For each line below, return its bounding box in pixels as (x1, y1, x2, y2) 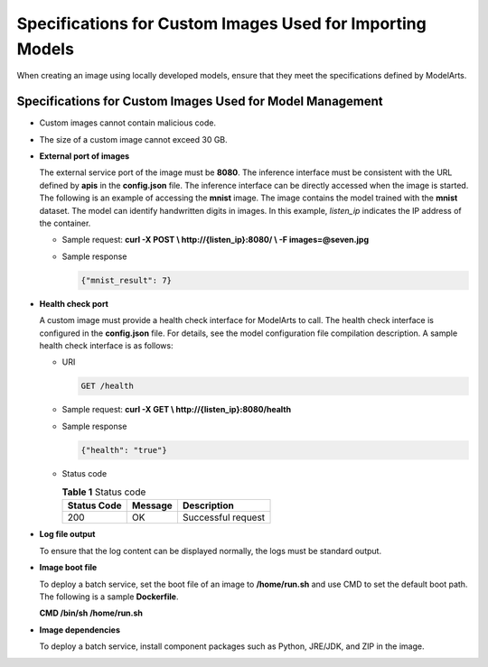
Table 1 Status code (61, 486, 146, 498)
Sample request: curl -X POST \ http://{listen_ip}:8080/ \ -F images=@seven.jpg (61, 235, 370, 245)
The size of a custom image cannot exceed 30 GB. (39, 134, 228, 144)
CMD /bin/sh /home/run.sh (39, 607, 144, 618)
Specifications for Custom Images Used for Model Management (16, 94, 383, 109)
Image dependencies (39, 624, 121, 635)
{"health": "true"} (80, 445, 167, 455)
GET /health (80, 381, 135, 392)
